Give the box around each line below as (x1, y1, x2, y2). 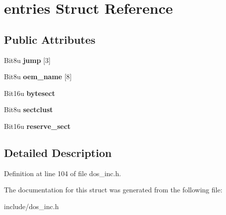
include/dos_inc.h (4, 201, 59, 211)
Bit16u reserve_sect (4, 121, 71, 131)
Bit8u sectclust (4, 104, 53, 115)
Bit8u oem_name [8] (4, 71, 72, 82)
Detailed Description (4, 145, 112, 160)
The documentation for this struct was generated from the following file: (4, 184, 223, 195)
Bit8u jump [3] (4, 55, 51, 65)
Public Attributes (4, 31, 96, 47)
